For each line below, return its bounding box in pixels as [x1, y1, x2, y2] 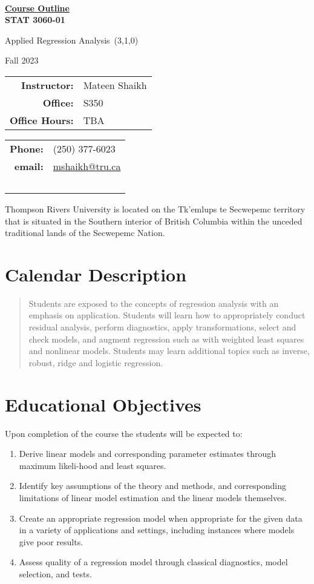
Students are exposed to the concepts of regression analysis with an [28, 297, 279, 309]
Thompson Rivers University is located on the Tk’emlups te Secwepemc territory [5, 202, 306, 215]
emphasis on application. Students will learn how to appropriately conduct [28, 309, 306, 321]
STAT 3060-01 [5, 13, 65, 26]
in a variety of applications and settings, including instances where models [19, 523, 295, 536]
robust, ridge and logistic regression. [28, 356, 163, 369]
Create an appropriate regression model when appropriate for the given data [19, 511, 303, 524]
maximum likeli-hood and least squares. [19, 459, 166, 471]
